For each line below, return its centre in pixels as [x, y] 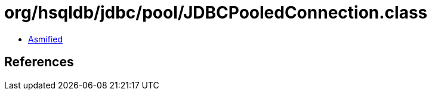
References [39, 62]
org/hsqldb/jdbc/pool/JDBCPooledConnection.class [216, 13]
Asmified [46, 39]
